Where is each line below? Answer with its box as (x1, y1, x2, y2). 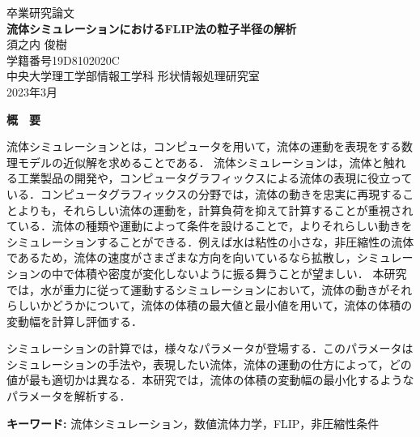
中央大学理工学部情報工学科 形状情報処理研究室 (6, 67, 260, 84)
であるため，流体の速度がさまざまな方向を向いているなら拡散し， (6, 249, 357, 266)
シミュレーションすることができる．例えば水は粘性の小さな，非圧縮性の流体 (6, 233, 414, 250)
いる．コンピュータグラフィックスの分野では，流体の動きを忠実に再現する (6, 185, 403, 202)
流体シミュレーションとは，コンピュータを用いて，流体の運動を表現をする (6, 138, 402, 155)
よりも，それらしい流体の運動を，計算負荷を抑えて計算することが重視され (17, 201, 414, 218)
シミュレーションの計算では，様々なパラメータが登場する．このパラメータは (6, 340, 414, 357)
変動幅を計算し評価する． (6, 312, 142, 329)
